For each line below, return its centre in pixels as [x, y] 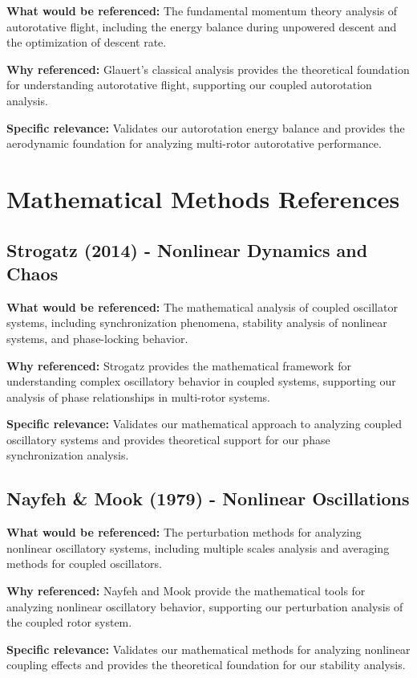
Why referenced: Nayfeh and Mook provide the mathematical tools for [186, 591]
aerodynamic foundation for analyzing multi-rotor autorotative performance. [194, 143]
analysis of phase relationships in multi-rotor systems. [138, 396]
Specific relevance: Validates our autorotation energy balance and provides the [206, 127]
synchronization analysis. [68, 455]
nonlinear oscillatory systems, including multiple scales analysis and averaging [198, 547]
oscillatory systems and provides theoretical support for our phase [168, 439]
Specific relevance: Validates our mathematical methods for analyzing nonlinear [208, 649]
